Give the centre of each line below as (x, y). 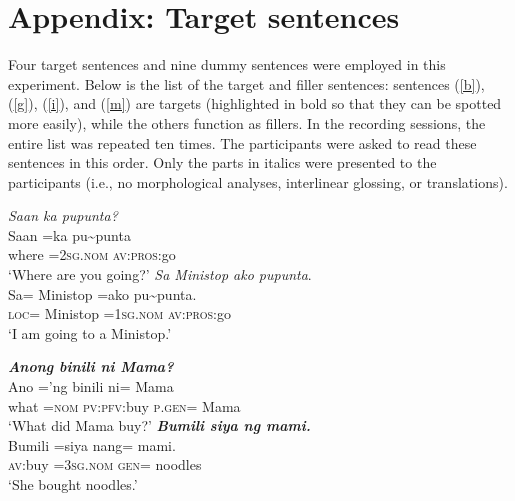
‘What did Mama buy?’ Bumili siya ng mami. (159, 425)
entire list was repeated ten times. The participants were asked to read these (242, 142)
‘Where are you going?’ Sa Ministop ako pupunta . (160, 274)
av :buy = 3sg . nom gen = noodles (105, 464)
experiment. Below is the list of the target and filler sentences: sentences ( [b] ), (246, 83)
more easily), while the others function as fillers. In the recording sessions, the (247, 122)
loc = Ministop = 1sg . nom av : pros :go (119, 313)
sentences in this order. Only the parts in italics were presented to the (222, 162)
